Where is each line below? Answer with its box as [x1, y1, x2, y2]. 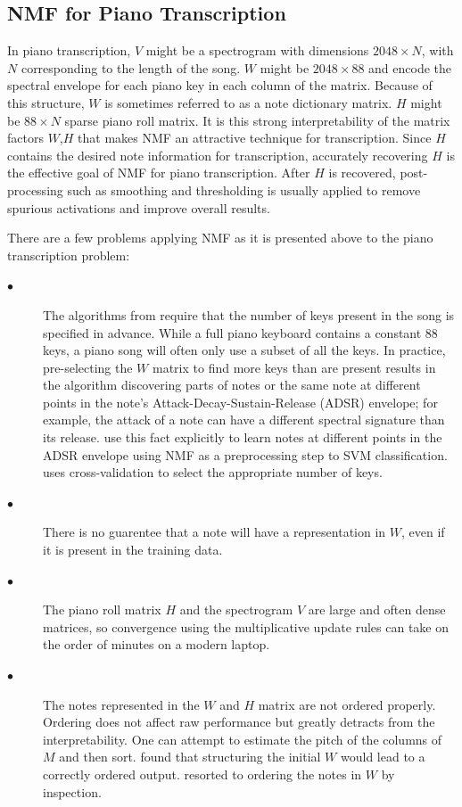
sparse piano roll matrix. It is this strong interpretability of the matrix [64, 111, 450, 129]
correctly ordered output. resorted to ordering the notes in [43, 764, 362, 783]
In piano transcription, [7, 41, 131, 60]
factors [7, 128, 44, 147]
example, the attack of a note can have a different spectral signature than [43, 410, 445, 429]
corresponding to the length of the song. [21, 58, 241, 77]
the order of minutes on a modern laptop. [43, 635, 270, 654]
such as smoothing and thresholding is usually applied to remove [67, 180, 421, 199]
